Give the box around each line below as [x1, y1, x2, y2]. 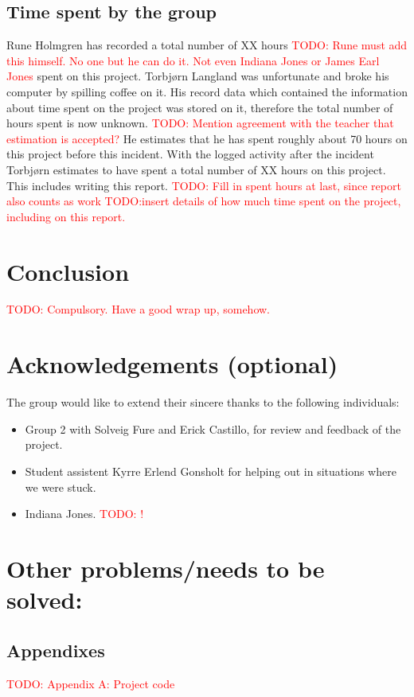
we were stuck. [25, 478, 96, 495]
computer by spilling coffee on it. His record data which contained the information [6, 83, 408, 99]
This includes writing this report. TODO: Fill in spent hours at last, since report [6, 177, 401, 193]
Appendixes [6, 637, 105, 662]
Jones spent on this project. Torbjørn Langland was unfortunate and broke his [6, 68, 389, 84]
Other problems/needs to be [6, 551, 325, 584]
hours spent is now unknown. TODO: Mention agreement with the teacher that [6, 115, 394, 131]
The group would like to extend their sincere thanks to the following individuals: [6, 394, 400, 411]
